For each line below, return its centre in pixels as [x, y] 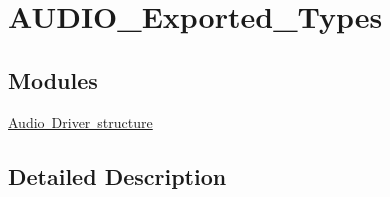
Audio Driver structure [80, 121]
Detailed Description [117, 175]
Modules [53, 79]
